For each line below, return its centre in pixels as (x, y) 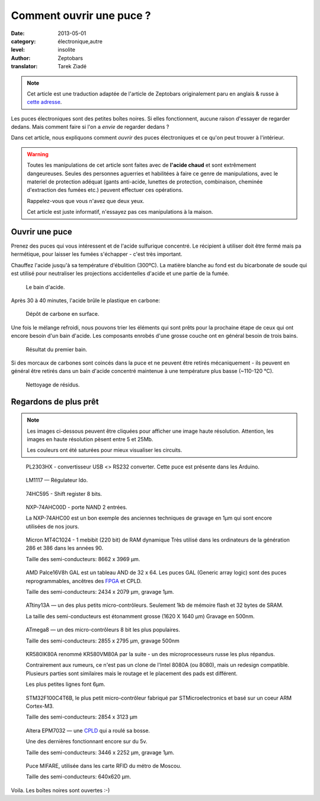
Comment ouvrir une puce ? (81, 15)
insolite (66, 50)
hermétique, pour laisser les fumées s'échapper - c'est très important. (97, 254)
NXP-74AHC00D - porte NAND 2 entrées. (76, 507)
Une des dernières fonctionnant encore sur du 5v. (87, 742)
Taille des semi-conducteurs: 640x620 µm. (79, 777)
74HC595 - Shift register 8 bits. (64, 493)
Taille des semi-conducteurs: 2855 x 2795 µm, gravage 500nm (103, 641)
